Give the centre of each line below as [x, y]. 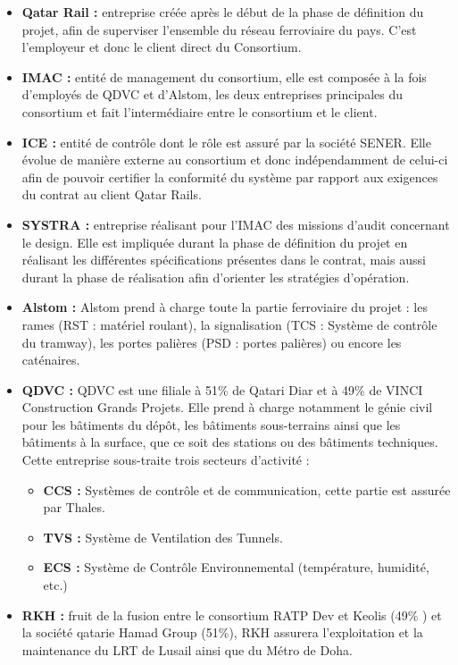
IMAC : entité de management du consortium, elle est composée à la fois [224, 76]
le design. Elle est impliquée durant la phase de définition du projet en [215, 242]
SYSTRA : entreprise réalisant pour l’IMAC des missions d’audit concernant [236, 224]
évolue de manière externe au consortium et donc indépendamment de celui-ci [235, 160]
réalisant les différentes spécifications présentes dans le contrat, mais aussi [224, 260]
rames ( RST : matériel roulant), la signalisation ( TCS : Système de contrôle [229, 324]
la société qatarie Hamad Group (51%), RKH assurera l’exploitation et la [222, 632]
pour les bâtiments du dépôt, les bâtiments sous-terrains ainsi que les [211, 424]
